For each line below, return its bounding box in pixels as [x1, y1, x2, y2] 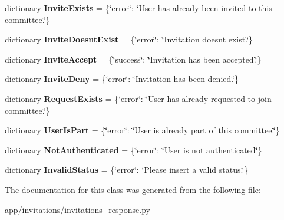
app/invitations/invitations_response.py [5, 203, 150, 215]
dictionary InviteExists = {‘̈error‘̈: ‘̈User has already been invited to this [5, 2, 272, 14]
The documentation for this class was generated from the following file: [5, 183, 261, 195]
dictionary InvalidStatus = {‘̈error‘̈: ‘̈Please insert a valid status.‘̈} [5, 163, 249, 176]
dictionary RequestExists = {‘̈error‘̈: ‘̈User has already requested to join [5, 92, 272, 104]
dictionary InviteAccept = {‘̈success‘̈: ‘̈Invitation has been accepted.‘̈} [5, 52, 262, 65]
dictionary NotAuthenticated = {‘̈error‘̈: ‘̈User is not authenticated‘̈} [5, 143, 262, 156]
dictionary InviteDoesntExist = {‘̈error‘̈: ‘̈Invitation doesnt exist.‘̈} [5, 33, 253, 45]
